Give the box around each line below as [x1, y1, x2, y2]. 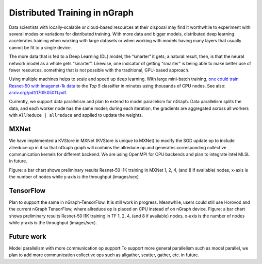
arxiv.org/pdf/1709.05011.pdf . [9, 90, 67, 96]
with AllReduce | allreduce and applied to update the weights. [9, 112, 143, 118]
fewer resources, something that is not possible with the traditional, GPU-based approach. [9, 67, 190, 73]
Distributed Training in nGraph [9, 7, 134, 18]
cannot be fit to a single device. [9, 44, 72, 51]
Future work [9, 232, 47, 241]
